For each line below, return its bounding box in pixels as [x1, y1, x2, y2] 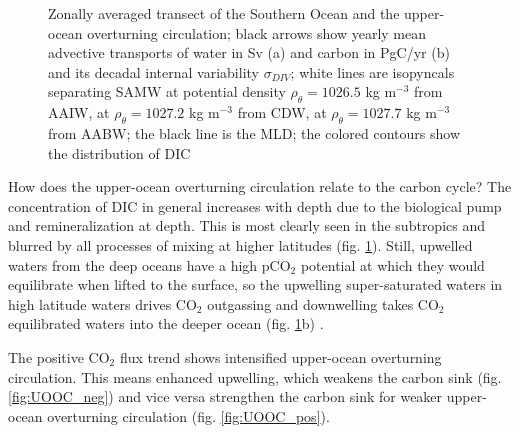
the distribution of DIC [48, 142, 191, 163]
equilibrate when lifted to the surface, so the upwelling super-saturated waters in [8, 274, 503, 295]
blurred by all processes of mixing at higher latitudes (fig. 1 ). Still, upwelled [8, 234, 473, 255]
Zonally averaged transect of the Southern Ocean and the [48, 3, 400, 23]
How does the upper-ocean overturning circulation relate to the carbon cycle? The [8, 176, 512, 197]
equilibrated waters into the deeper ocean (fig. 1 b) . [8, 313, 324, 334]
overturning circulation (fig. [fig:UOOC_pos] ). [47, 405, 330, 426]
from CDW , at [237, 102, 327, 123]
